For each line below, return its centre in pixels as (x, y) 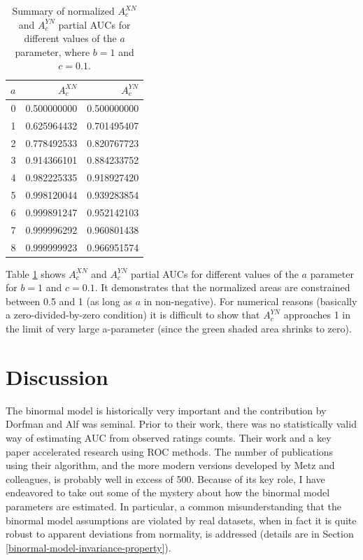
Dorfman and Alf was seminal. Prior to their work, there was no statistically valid (181, 424)
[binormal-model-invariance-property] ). (88, 547)
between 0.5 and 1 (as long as (69, 301)
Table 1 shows (36, 273)
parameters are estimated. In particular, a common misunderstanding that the (174, 506)
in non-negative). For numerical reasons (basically (250, 301)
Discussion (57, 376)
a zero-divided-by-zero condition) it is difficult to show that (133, 315)
